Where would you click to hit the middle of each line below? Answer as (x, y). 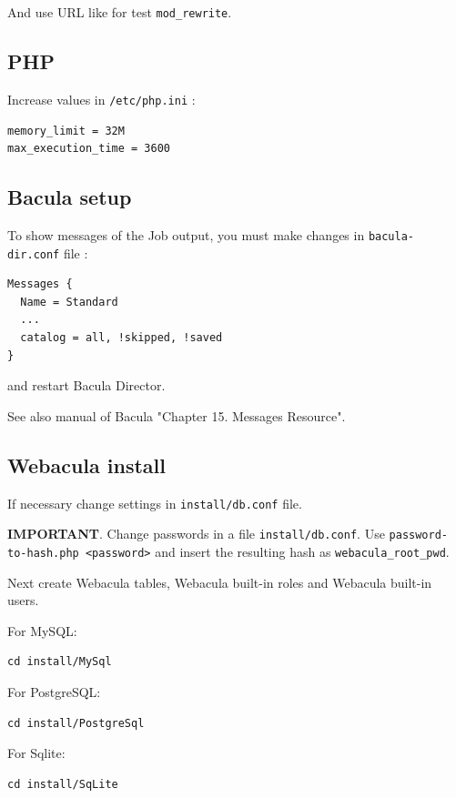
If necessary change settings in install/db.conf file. (155, 503)
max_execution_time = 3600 (89, 149)
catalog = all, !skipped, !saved (122, 338)
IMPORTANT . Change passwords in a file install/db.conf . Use (196, 534)
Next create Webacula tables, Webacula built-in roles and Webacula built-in (220, 582)
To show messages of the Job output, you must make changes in (186, 234)
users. (23, 600)
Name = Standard (69, 302)
